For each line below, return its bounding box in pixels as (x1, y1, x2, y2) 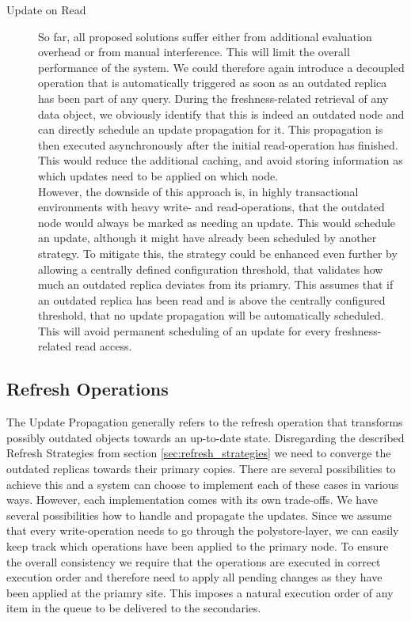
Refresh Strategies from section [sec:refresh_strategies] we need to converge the (6, 445, 391, 461)
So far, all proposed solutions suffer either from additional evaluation (38, 28, 372, 44)
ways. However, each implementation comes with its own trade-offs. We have (6, 491, 378, 508)
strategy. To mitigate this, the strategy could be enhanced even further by (38, 244, 398, 261)
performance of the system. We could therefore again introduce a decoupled (38, 59, 405, 75)
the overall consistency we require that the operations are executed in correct (6, 553, 381, 570)
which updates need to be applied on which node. (38, 167, 279, 184)
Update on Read (6, 2, 86, 17)
